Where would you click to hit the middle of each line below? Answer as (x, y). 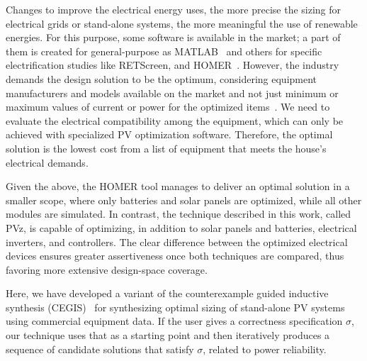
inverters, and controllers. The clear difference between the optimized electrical (177, 241)
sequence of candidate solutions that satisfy (100, 349)
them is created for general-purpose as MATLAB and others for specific (164, 51)
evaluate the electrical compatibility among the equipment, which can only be (175, 120)
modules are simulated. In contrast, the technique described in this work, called (179, 214)
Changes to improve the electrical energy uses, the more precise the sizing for (174, 9)
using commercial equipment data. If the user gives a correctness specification (174, 321)
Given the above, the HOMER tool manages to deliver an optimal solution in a (178, 186)
